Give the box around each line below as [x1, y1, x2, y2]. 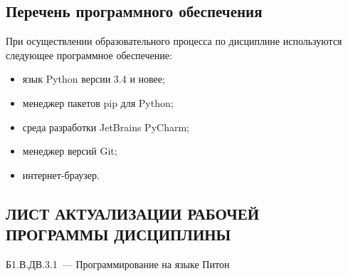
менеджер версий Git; [22, 143, 117, 158]
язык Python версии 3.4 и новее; [22, 71, 165, 86]
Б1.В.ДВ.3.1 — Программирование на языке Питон [6, 256, 230, 271]
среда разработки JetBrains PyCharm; [22, 119, 189, 134]
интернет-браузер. [22, 167, 100, 182]
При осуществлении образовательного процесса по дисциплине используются [6, 34, 342, 48]
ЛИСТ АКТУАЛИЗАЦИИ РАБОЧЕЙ [6, 202, 260, 224]
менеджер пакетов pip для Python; [22, 95, 174, 110]
